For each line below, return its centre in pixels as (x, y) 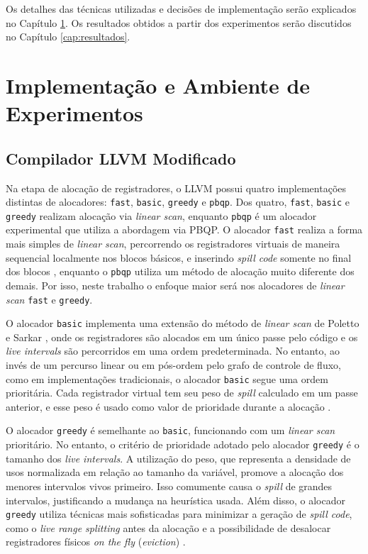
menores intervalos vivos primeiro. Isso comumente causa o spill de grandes (169, 486)
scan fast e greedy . (49, 299)
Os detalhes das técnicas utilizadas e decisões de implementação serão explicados (181, 9)
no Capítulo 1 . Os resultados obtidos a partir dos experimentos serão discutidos (179, 22)
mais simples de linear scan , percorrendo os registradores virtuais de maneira (173, 244)
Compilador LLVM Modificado (121, 158)
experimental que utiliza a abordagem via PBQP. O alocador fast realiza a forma (184, 229)
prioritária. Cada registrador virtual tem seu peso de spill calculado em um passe (182, 393)
